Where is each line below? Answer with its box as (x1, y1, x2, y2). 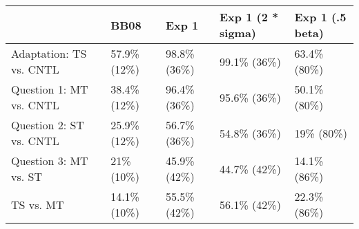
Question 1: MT (11, 81, 88, 97)
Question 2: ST (11, 117, 84, 133)
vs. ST (11, 168, 42, 184)
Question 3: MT (11, 153, 88, 168)
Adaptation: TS (11, 45, 87, 61)
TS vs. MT (11, 196, 64, 212)
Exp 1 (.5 (294, 9, 347, 25)
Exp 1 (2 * (220, 9, 279, 25)
